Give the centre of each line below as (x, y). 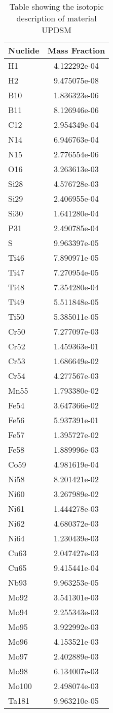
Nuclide (24, 50)
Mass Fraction (76, 50)
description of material (56, 18)
